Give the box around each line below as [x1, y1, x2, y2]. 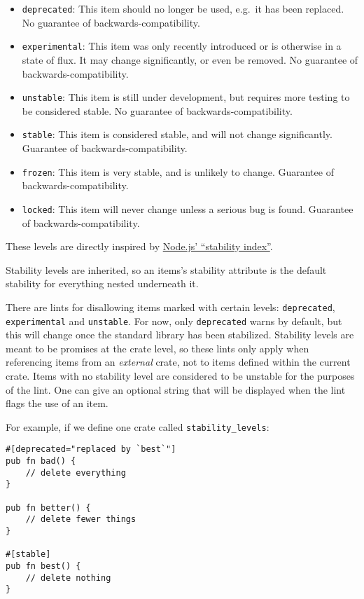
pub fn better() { [6, 502, 91, 513]
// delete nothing [25, 572, 111, 583]
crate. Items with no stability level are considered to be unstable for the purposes [6, 368, 355, 383]
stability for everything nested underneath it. [6, 276, 199, 291]
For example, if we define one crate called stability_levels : [6, 419, 269, 434]
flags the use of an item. [6, 396, 108, 411]
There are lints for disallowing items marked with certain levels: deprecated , [6, 299, 335, 314]
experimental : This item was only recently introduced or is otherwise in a [22, 39, 342, 53]
